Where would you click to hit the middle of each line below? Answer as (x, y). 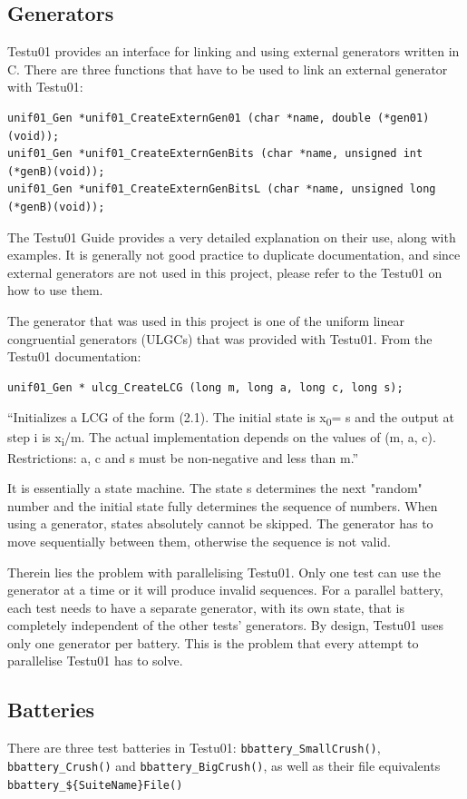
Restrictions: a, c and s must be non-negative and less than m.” (183, 457)
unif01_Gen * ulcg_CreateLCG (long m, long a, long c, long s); (205, 387)
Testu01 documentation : (74, 356)
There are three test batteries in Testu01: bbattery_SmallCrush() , (194, 748)
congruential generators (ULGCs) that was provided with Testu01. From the (220, 338)
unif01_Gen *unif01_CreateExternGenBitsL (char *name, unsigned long (222, 189)
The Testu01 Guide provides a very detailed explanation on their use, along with (232, 237)
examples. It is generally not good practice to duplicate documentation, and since (234, 255)
